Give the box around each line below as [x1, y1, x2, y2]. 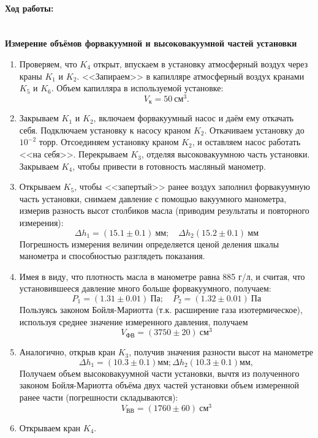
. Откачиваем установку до [204, 123, 305, 136]
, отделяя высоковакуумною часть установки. [141, 148, 310, 160]
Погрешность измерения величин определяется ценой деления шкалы [19, 237, 279, 250]
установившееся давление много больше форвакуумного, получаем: [19, 282, 271, 295]
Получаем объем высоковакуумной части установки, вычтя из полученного [19, 366, 300, 379]
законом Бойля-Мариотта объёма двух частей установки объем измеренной [19, 379, 300, 391]
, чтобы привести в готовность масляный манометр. [72, 159, 266, 172]
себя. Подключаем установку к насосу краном [19, 123, 191, 136]
